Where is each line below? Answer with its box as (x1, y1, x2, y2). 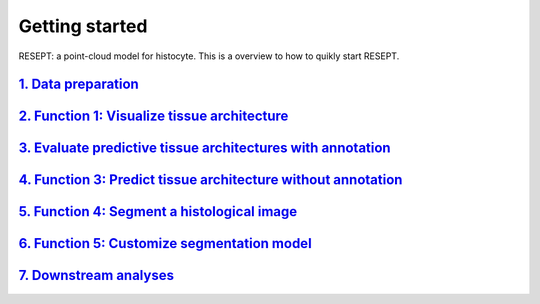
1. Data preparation (18, 76, 139, 93)
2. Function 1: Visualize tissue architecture (18, 108, 289, 125)
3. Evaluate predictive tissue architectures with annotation (18, 140, 391, 157)
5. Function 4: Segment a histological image (18, 203, 298, 220)
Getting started (18, 15, 148, 37)
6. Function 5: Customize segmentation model (18, 235, 312, 252)
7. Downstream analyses (18, 267, 175, 284)
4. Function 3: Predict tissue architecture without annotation (18, 171, 403, 189)
